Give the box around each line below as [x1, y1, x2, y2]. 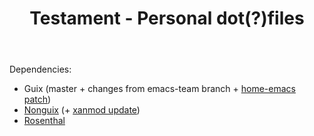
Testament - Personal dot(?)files [29, 7, 305, 30]
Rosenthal [23, 115, 66, 127]
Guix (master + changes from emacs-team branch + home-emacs [23, 83, 296, 95]
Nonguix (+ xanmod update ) [23, 104, 141, 116]
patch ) [23, 93, 52, 106]
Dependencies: [9, 63, 72, 76]
